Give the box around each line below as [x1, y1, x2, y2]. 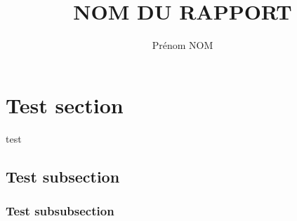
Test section [6, 90, 124, 119]
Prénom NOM [152, 38, 213, 52]
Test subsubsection [6, 201, 114, 219]
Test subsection [6, 165, 120, 187]
